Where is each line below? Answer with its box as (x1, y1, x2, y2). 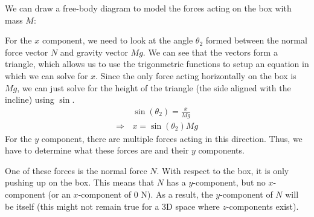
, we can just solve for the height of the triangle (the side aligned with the (17, 81, 291, 94)
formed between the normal (205, 34, 307, 47)
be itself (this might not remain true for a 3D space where (5, 199, 220, 212)
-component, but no (193, 176, 266, 189)
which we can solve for (5, 69, 88, 82)
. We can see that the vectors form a (143, 45, 278, 58)
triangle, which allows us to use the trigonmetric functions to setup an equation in (5, 57, 309, 70)
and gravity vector (60, 45, 128, 58)
